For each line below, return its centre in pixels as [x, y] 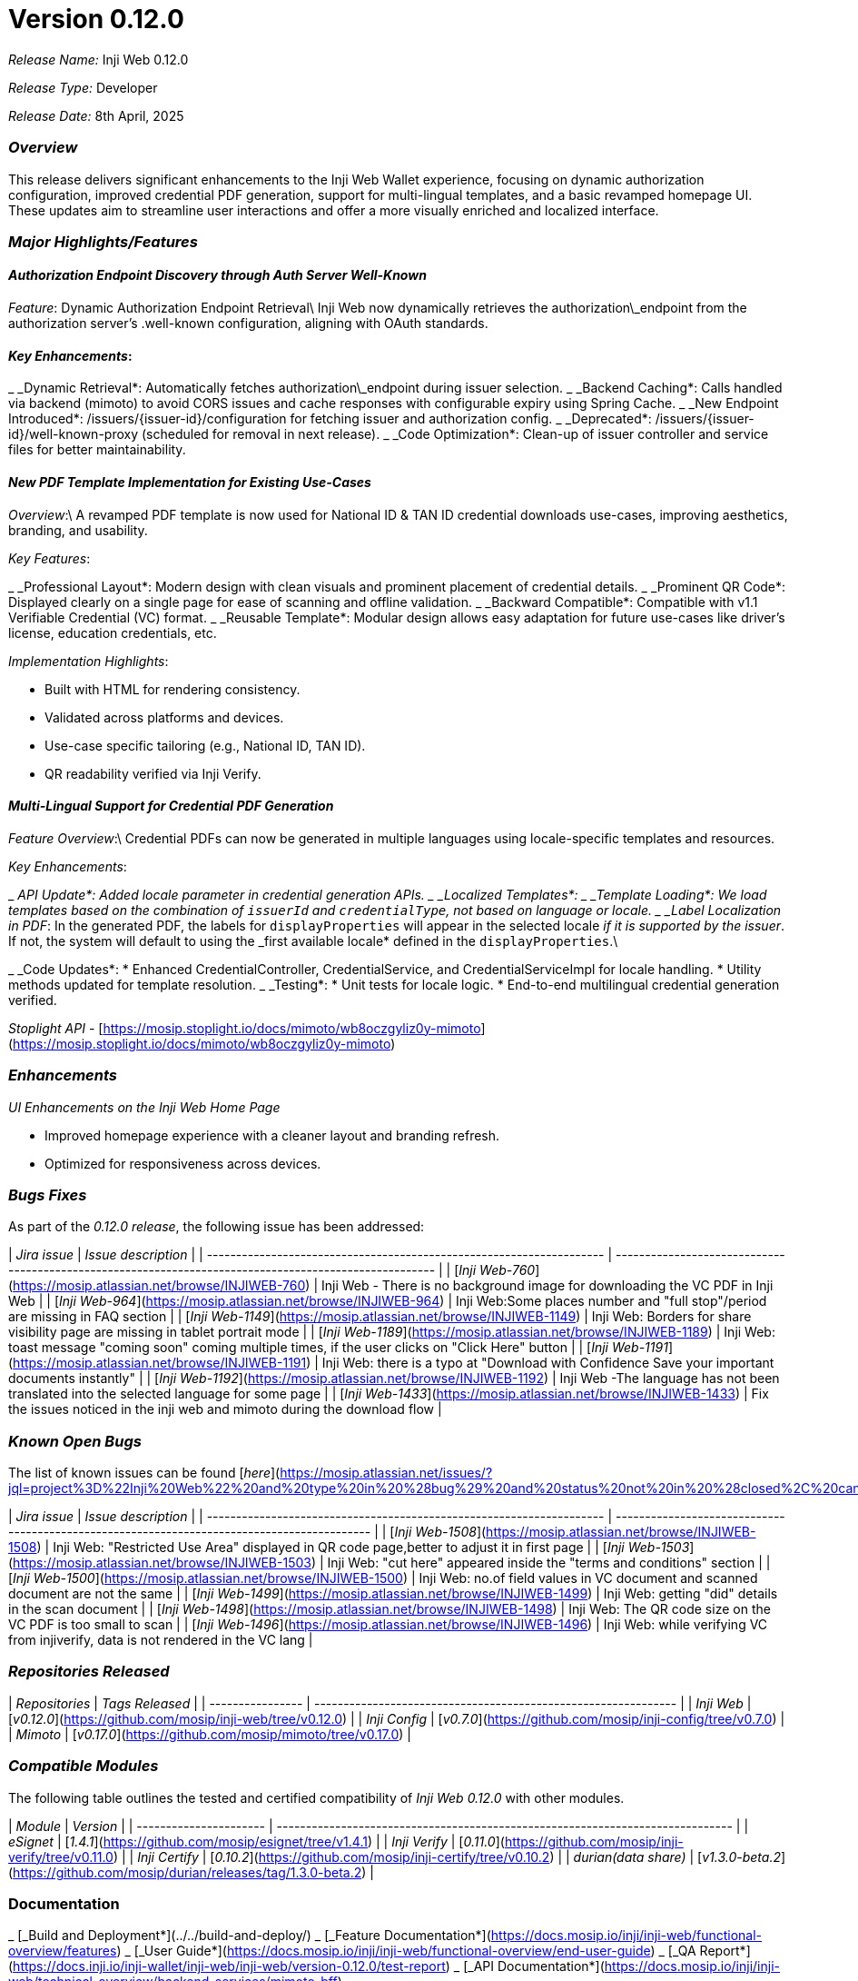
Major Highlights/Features [103, 241]
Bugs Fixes [48, 1195]
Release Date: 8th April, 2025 [96, 115]
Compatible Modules [84, 1766]
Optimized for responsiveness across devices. [183, 1163]
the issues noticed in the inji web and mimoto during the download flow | [225, 1409]
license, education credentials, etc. [113, 632]
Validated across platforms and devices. [164, 717]
